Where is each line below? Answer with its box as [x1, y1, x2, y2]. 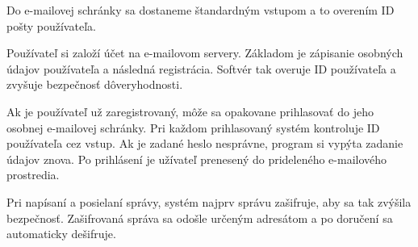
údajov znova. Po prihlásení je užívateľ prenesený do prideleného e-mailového [6, 150, 387, 167]
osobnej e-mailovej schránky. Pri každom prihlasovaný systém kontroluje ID [6, 119, 380, 136]
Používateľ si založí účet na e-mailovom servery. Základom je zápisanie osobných [6, 44, 403, 61]
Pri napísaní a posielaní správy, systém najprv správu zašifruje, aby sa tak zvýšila [6, 193, 412, 210]
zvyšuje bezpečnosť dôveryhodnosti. [6, 76, 183, 93]
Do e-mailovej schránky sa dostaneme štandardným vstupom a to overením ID [6, 2, 395, 18]
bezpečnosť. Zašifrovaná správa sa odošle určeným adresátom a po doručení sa [6, 209, 393, 226]
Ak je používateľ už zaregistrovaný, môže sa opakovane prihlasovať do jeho [6, 103, 374, 119]
